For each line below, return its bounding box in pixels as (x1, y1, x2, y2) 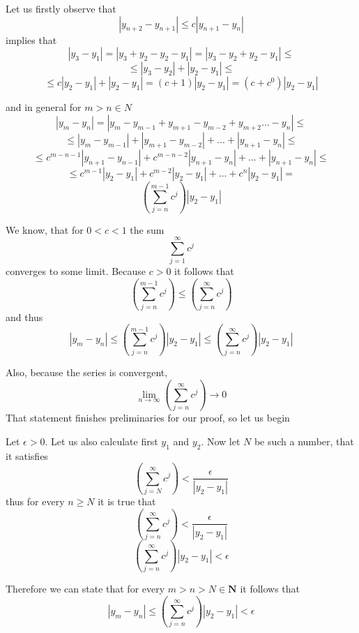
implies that (6, 32, 57, 47)
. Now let (201, 433, 240, 448)
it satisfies (6, 448, 48, 463)
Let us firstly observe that (6, 1, 116, 15)
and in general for (6, 100, 82, 114)
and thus (6, 309, 43, 324)
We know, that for (6, 222, 84, 237)
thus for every (6, 493, 65, 508)
